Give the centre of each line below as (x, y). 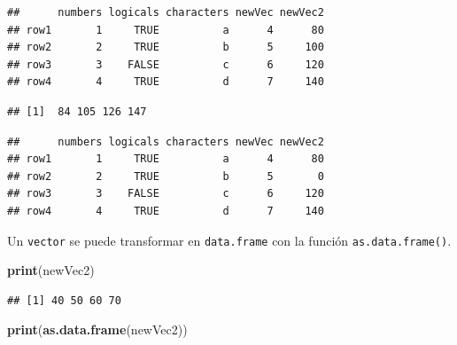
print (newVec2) (51, 270)
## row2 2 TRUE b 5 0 (166, 176)
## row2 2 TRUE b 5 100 (166, 47)
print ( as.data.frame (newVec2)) (97, 329)
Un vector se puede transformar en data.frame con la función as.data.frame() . (229, 240)
